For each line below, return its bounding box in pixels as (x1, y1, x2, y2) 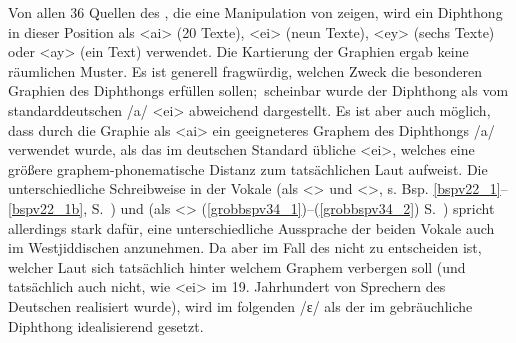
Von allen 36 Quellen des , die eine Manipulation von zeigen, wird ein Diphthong (8, 2, 503, 22)
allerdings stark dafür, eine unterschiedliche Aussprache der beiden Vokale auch (8, 217, 495, 238)
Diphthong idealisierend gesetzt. (8, 315, 204, 336)
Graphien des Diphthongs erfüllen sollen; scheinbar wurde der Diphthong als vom (8, 80, 509, 101)
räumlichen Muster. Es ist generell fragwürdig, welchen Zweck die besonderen (8, 60, 482, 81)
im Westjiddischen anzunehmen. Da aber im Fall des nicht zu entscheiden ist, (8, 237, 482, 258)
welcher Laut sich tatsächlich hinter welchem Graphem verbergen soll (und (8, 256, 466, 277)
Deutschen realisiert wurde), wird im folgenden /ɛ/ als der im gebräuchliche (8, 295, 473, 316)
